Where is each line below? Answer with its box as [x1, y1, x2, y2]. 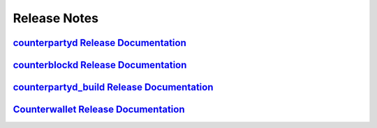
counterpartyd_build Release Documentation [13, 81, 214, 93]
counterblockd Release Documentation [13, 59, 187, 71]
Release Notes [13, 10, 99, 26]
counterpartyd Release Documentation [13, 37, 186, 49]
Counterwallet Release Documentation [13, 104, 185, 115]
